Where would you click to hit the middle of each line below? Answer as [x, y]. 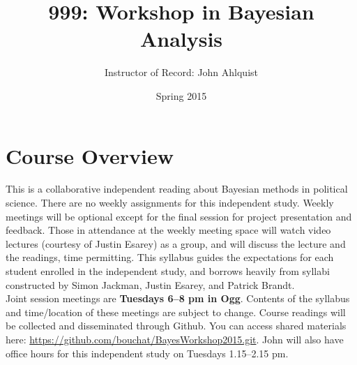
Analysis [181, 39]
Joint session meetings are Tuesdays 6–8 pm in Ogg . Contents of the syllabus [178, 298]
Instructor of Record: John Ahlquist [181, 72]
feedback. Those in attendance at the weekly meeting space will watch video [168, 230]
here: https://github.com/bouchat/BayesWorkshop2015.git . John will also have [175, 339]
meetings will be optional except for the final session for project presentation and [179, 216]
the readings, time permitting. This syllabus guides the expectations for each [170, 257]
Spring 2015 [181, 95]
